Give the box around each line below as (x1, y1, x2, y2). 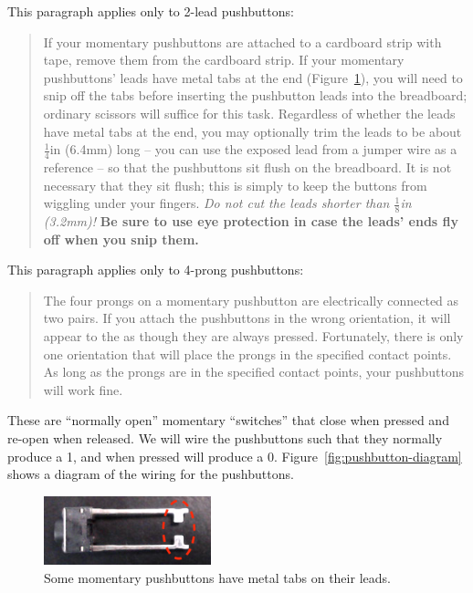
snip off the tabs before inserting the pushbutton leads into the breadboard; (43, 86, 468, 105)
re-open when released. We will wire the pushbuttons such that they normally (7, 428, 443, 447)
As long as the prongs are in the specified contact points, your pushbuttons (43, 362, 465, 381)
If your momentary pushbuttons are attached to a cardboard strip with (43, 32, 442, 51)
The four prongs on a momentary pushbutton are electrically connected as (43, 290, 459, 309)
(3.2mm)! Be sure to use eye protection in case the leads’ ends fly (43, 212, 459, 230)
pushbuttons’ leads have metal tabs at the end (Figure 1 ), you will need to (43, 68, 463, 87)
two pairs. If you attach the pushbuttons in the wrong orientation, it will (43, 308, 451, 328)
